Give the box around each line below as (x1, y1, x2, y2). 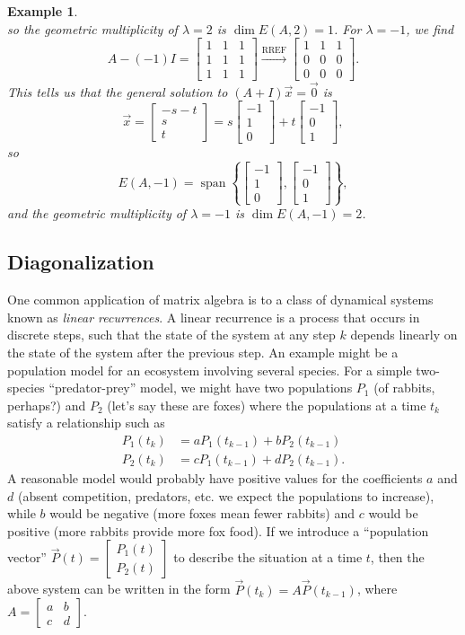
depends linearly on (350, 325, 458, 344)
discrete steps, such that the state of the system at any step (7, 325, 336, 344)
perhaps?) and (7, 395, 86, 414)
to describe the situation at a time (173, 548, 363, 567)
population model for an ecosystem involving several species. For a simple (7, 360, 412, 379)
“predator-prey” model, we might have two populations (48, 378, 353, 397)
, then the (370, 548, 425, 567)
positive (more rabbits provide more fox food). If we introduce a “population (7, 521, 429, 540)
